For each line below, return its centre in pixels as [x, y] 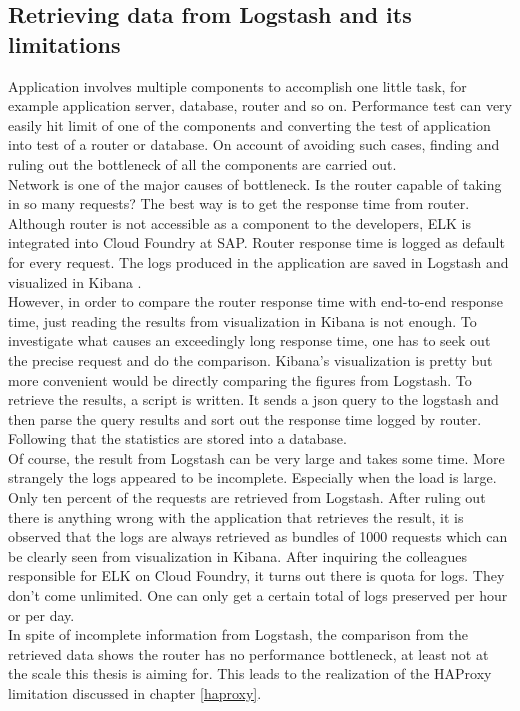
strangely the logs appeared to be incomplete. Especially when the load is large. [252, 477]
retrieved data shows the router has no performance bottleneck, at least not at [248, 653]
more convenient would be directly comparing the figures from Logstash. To [240, 379]
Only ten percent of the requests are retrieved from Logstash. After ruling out [247, 497]
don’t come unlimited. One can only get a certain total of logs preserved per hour [258, 595]
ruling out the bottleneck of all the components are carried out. [202, 163]
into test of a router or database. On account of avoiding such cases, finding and [254, 144]
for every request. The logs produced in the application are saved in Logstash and [258, 261]
